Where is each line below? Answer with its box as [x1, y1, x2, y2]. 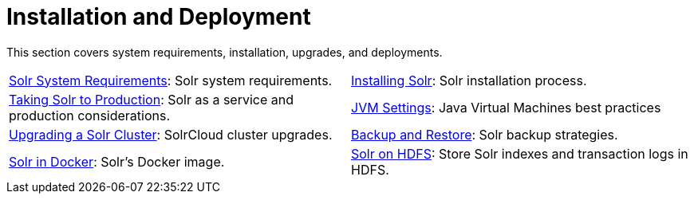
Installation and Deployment [6, 3, 311, 30]
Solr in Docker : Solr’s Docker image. [9, 153, 225, 170]
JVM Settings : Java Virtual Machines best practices [351, 99, 661, 116]
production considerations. [9, 107, 171, 124]
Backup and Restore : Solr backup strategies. [351, 126, 618, 143]
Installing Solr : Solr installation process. [351, 72, 587, 88]
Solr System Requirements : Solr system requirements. [9, 72, 333, 88]
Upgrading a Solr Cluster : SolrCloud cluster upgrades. [9, 126, 333, 143]
